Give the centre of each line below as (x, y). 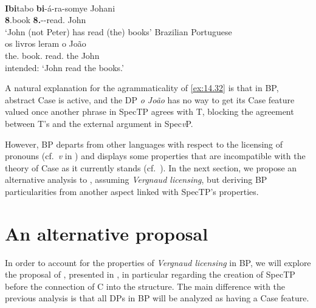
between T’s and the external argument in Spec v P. (99, 123)
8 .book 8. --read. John (46, 20)
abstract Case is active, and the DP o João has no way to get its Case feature (150, 99)
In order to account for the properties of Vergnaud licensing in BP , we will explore (158, 262)
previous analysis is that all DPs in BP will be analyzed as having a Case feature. (157, 298)
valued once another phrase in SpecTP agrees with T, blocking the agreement (149, 111)
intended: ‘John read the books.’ (64, 67)
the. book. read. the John (52, 55)
